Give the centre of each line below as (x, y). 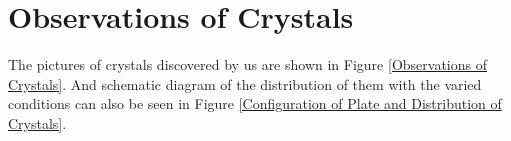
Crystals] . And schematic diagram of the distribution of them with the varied (245, 83)
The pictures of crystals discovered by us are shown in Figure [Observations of (247, 64)
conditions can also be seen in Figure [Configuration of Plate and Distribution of (255, 103)
